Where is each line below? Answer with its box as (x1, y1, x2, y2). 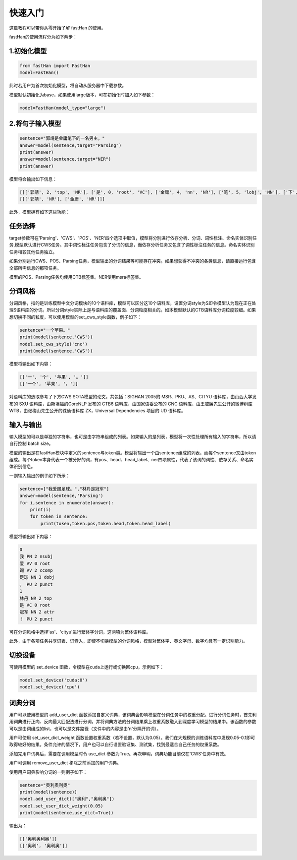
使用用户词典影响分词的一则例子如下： (9, 769, 88, 775)
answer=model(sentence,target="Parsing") (19, 142, 122, 148)
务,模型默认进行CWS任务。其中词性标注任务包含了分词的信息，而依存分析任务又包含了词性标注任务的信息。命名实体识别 (9, 242, 255, 248)
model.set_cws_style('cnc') (19, 341, 88, 347)
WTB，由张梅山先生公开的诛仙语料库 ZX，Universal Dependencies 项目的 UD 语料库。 (9, 408, 186, 414)
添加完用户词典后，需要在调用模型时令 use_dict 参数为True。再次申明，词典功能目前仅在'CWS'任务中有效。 (9, 750, 229, 756)
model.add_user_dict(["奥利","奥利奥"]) (19, 796, 115, 802)
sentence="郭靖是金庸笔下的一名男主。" (19, 135, 105, 141)
